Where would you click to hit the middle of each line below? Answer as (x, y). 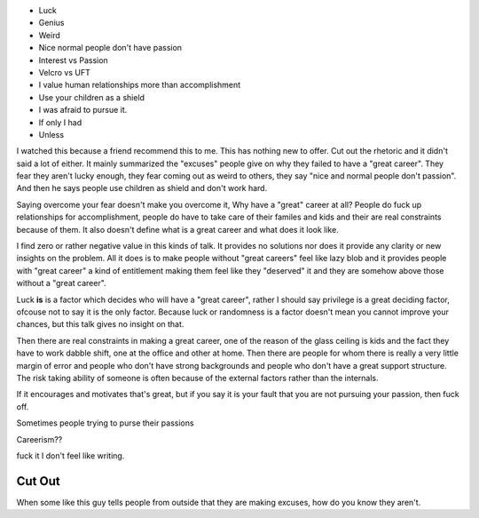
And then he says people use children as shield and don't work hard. (142, 188)
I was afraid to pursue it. (83, 110)
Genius (51, 23)
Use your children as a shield (92, 97)
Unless (51, 134)
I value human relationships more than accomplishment (140, 85)
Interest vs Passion (73, 60)
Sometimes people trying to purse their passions (105, 423)
